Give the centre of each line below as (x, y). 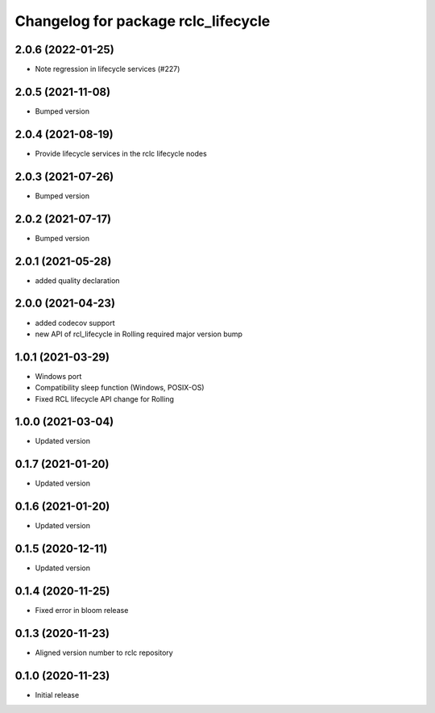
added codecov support (75, 323)
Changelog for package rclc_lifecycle (143, 21)
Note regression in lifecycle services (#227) (108, 69)
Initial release (57, 694)
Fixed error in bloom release (82, 611)
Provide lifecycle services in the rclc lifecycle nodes (121, 153)
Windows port (58, 376)
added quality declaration (77, 280)
